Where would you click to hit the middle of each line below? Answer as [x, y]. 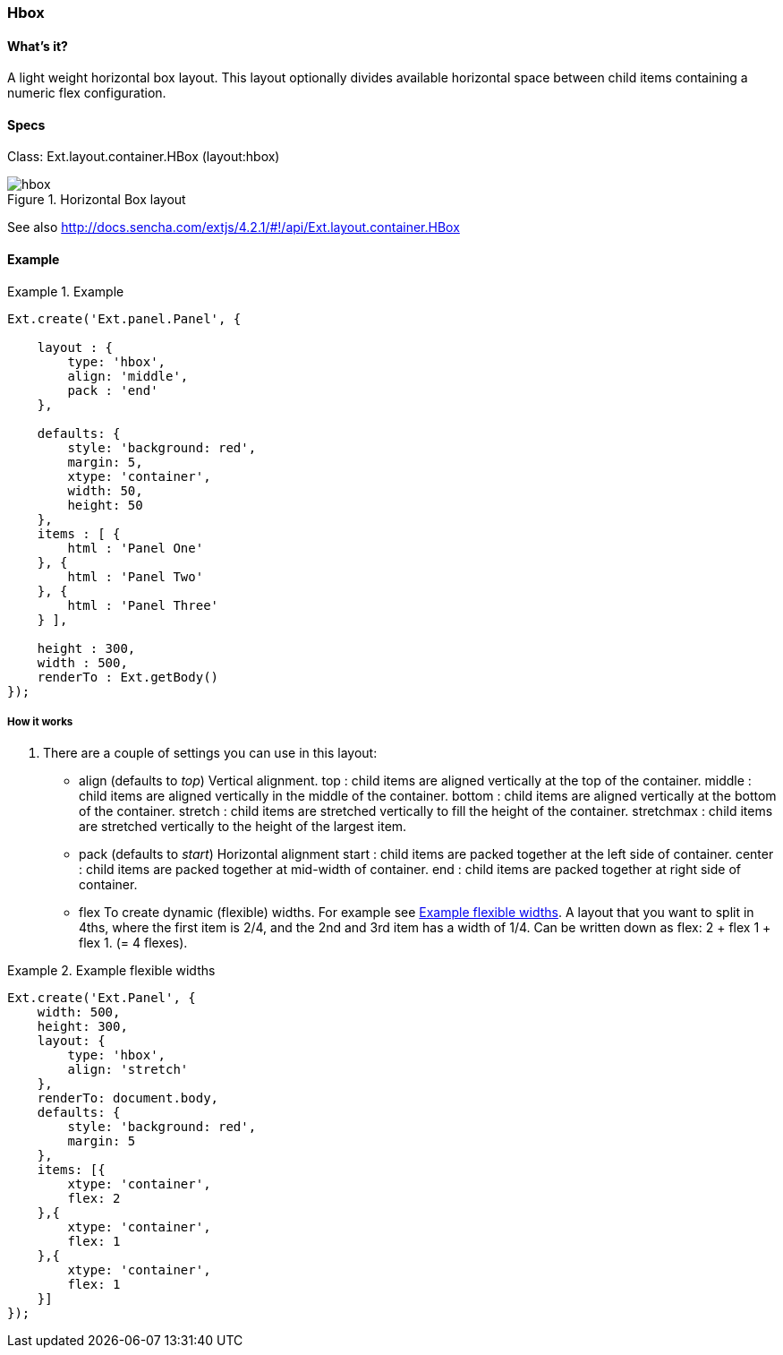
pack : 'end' [113, 390]
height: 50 [105, 505]
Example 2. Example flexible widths [111, 971]
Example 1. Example [66, 291]
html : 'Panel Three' [143, 605]
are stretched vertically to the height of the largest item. [243, 827]
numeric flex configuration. [87, 93]
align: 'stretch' [128, 1070]
